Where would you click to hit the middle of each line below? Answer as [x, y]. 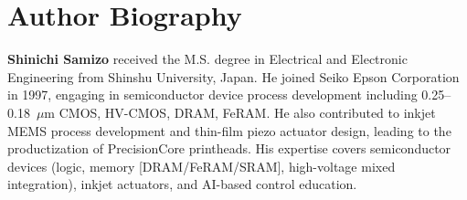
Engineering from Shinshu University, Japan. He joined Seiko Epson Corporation [233, 76]
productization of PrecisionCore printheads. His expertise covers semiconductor [229, 148]
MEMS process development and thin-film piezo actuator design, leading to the [229, 130]
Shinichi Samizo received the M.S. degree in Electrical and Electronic [207, 59]
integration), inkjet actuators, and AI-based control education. [182, 184]
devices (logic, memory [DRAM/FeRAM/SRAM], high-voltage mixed [202, 166]
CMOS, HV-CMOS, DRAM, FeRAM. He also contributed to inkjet [247, 112]
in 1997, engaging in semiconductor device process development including [212, 95]
